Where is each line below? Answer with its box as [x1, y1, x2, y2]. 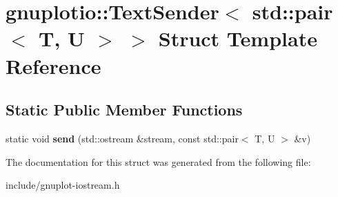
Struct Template [158, 24, 317, 53]
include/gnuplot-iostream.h [6, 178, 120, 192]
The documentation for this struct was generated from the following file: [6, 154, 311, 169]
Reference [6, 51, 101, 79]
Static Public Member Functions [6, 99, 243, 120]
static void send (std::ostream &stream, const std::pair [6, 131, 239, 145]
